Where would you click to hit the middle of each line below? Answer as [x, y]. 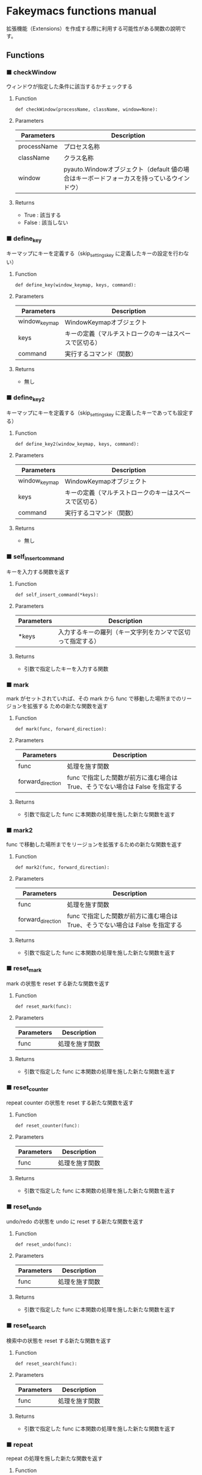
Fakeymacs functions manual [81, 11]
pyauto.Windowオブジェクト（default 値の [123, 169]
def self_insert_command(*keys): [57, 595]
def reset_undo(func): [43, 1245]
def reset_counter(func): [47, 1125]
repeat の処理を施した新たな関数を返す [55, 1458]
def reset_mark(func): [43, 1007]
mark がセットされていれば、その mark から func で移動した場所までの [94, 698]
